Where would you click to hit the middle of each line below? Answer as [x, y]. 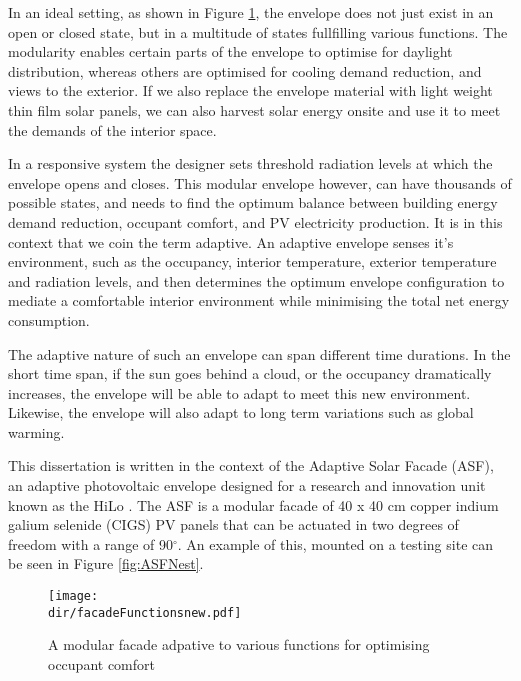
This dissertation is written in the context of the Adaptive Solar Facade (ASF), [251, 465]
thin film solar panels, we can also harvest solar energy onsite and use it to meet [254, 109]
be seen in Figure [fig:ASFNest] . [106, 563]
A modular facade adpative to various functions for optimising [239, 644]
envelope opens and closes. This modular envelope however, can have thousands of [260, 182]
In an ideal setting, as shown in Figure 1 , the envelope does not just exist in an [251, 12]
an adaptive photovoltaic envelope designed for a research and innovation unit [247, 485]
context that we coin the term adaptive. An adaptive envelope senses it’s [231, 241]
